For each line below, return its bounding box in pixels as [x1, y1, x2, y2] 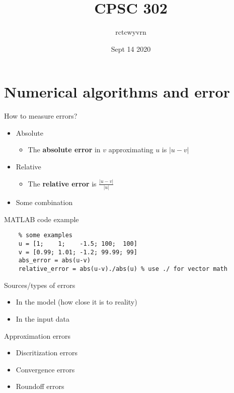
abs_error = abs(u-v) [18, 257, 91, 264]
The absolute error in [28, 144, 101, 155]
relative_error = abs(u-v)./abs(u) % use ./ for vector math [18, 265, 227, 273]
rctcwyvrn [115, 27, 146, 37]
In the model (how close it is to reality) [16, 297, 137, 307]
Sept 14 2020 [111, 43, 151, 54]
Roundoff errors [16, 381, 64, 391]
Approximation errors [4, 330, 71, 341]
